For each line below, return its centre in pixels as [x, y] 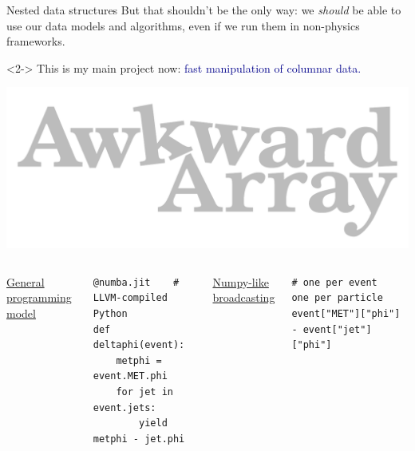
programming [39, 297]
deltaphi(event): [139, 345]
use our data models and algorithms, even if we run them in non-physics [183, 25]
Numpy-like [241, 281]
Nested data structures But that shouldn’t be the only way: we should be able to [204, 10]
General [26, 281]
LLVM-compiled [130, 298]
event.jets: [125, 407]
